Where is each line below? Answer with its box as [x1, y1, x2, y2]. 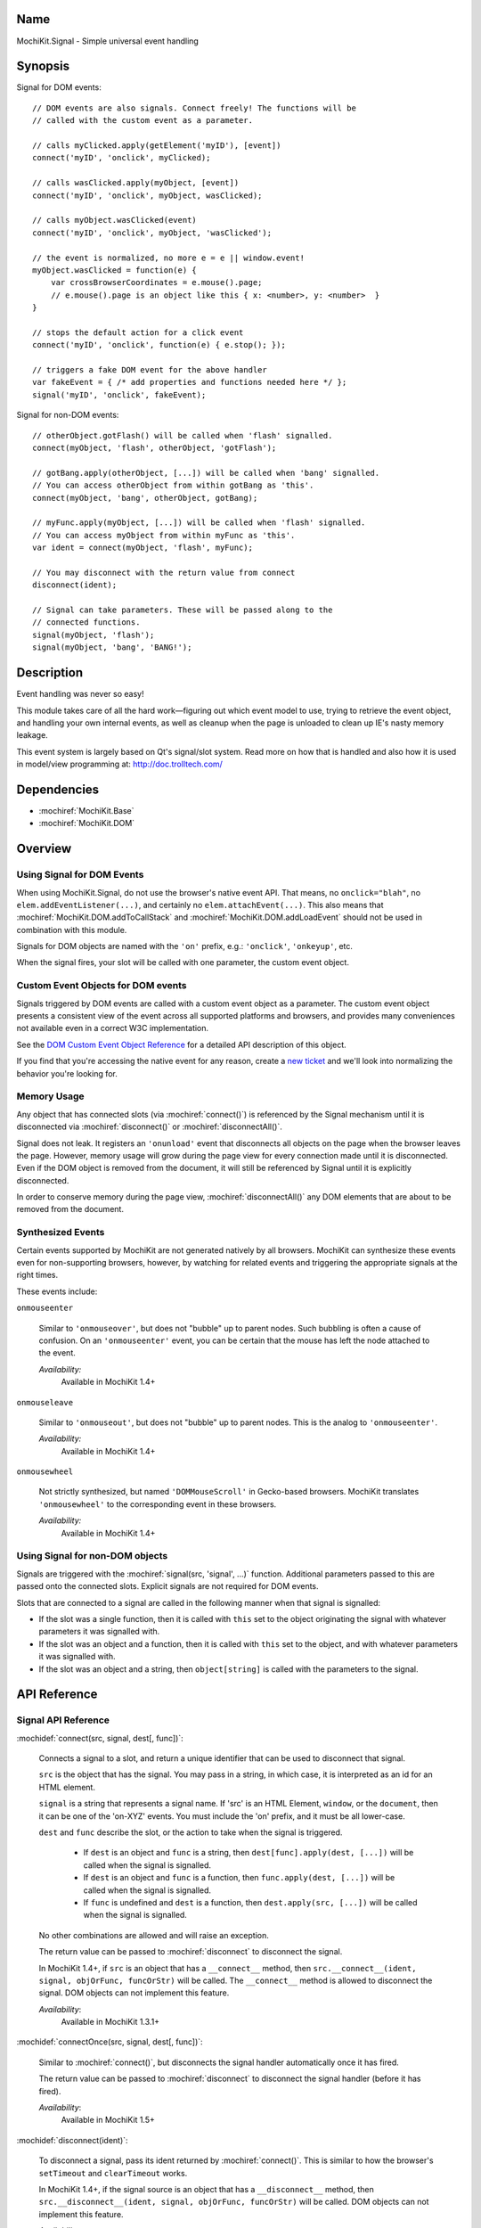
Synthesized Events [16, 1226, 105, 1239]
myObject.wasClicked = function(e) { [32, 265, 198, 275]
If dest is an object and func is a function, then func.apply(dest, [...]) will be [83, 1872, 395, 1883]
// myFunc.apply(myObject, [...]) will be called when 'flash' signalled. [32, 518, 366, 528]
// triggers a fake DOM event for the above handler [32, 365, 267, 375]
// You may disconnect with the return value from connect [32, 567, 296, 577]
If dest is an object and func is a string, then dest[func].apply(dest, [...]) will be [83, 1847, 414, 1858]
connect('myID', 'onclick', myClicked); [32, 152, 211, 163]
